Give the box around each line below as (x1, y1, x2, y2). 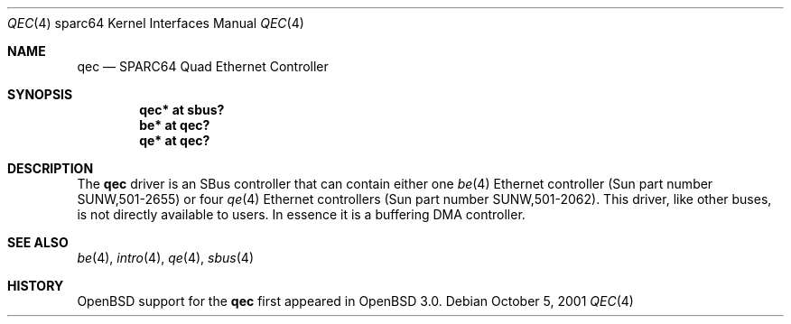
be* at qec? (139, 117, 210, 133)
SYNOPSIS (7, 87, 73, 102)
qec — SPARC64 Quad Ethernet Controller (77, 59, 329, 74)
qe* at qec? (139, 133, 210, 148)
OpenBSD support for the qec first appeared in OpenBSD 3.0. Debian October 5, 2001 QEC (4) (77, 293, 634, 309)
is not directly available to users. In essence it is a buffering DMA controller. (77, 207, 526, 222)
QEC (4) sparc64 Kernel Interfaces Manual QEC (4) (7, 15, 304, 31)
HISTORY (7, 278, 64, 293)
